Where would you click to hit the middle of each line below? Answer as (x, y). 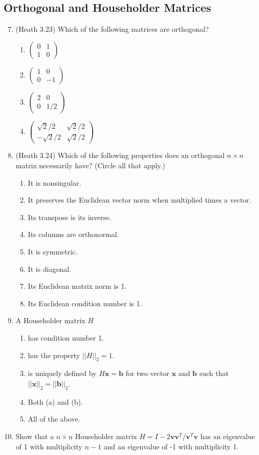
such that (214, 373)
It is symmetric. (53, 252)
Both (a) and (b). (55, 401)
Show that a (35, 436)
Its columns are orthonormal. (73, 234)
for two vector (147, 373)
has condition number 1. (66, 338)
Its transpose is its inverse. (70, 217)
